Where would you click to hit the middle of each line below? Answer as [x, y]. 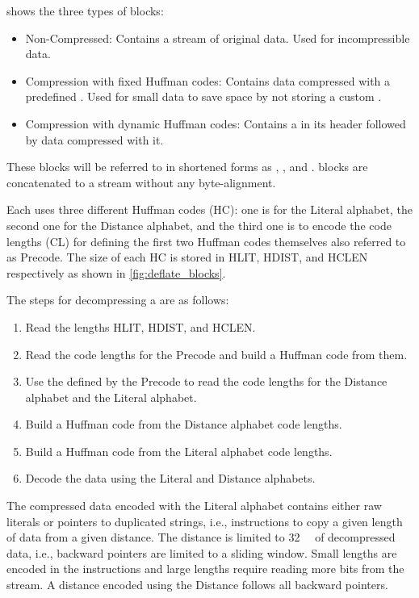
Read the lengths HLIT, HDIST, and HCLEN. [140, 326]
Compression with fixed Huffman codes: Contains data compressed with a [208, 80]
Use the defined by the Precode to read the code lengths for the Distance [206, 381]
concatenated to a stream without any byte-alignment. [141, 182]
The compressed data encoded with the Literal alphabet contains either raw [194, 506]
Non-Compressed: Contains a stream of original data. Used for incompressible [218, 38]
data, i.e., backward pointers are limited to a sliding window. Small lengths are [202, 552]
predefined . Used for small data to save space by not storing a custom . [203, 96]
